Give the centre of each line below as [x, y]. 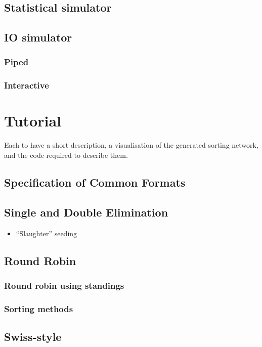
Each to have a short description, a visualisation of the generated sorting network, [131, 145]
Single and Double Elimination [86, 212]
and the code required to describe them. [66, 155]
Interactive [27, 85]
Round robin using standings [64, 285]
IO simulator [38, 37]
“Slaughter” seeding [47, 233]
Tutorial [33, 121]
